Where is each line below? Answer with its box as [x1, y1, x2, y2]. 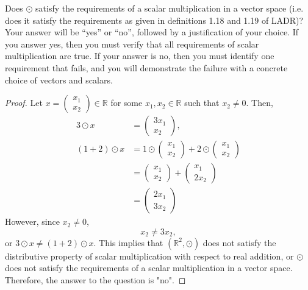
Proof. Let [5, 96, 43, 109]
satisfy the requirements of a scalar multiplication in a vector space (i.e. [35, 2, 304, 14]
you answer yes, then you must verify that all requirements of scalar [5, 37, 259, 50]
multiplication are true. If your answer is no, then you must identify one [5, 49, 274, 62]
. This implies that [93, 236, 163, 249]
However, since [5, 215, 60, 228]
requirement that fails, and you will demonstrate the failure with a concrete [5, 61, 288, 74]
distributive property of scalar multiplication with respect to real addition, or [5, 249, 294, 262]
